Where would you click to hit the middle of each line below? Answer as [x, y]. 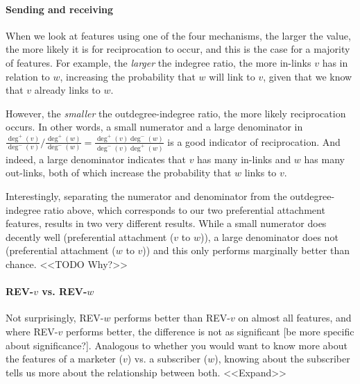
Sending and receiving [60, 9]
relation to [28, 76]
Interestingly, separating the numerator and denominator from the [146, 196]
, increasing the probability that [128, 76]
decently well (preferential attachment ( [90, 236]
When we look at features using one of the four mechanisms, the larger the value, [178, 35]
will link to [232, 76]
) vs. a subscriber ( [168, 359]
